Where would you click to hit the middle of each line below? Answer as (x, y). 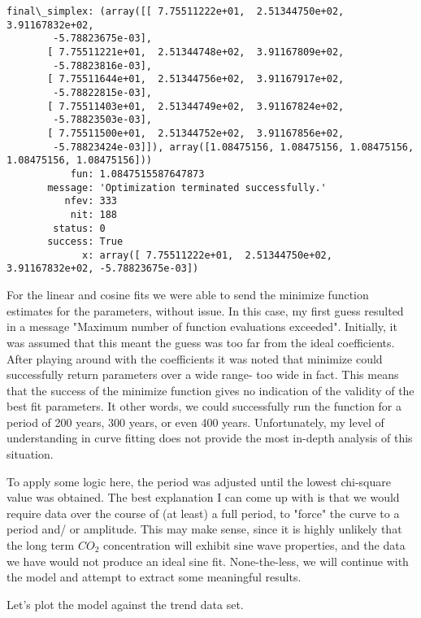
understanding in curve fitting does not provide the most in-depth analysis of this (210, 438)
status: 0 (79, 228)
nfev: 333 (91, 201)
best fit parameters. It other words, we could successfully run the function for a (204, 406)
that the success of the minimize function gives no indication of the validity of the (210, 390)
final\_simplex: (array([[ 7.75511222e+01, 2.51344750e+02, (176, 11)
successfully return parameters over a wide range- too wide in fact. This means (203, 374)
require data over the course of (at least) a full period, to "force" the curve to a (203, 513)
